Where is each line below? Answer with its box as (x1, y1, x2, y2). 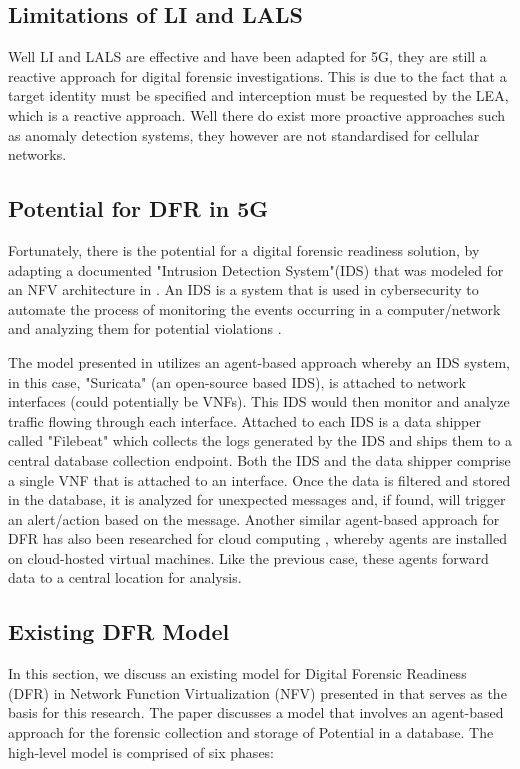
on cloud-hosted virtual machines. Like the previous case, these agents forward (8, 547, 489, 568)
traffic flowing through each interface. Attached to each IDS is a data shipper (8, 410, 481, 431)
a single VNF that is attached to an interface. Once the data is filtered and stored (8, 469, 511, 490)
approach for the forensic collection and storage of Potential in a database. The (8, 722, 494, 743)
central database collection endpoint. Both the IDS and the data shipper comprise (8, 449, 511, 470)
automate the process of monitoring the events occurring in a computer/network (8, 298, 501, 319)
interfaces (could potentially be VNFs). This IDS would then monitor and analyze (8, 391, 510, 412)
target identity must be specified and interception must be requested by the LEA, (8, 85, 509, 106)
